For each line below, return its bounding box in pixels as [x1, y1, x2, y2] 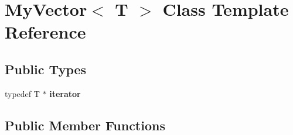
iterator [49, 87, 81, 99]
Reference [5, 20, 86, 44]
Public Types [5, 60, 87, 78]
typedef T [5, 87, 40, 99]
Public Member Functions [5, 116, 165, 134]
